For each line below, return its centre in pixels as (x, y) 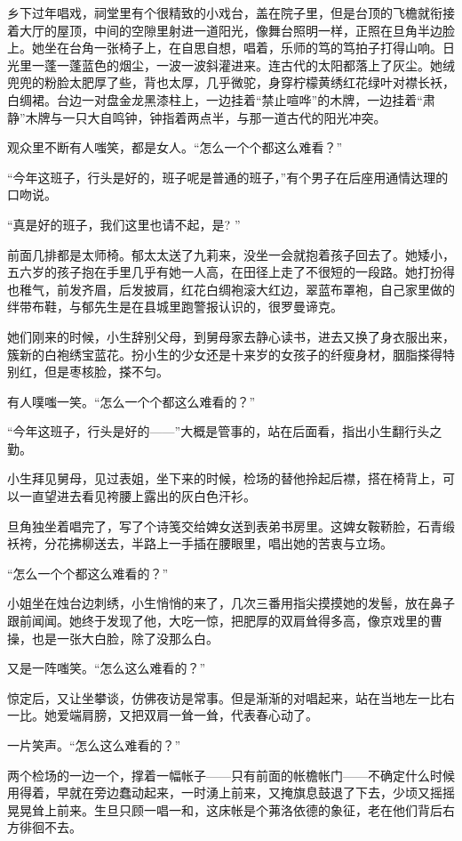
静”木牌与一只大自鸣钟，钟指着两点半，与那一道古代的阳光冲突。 (197, 117)
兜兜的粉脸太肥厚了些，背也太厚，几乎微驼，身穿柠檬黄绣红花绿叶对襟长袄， (231, 82)
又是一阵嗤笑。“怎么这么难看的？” (107, 668)
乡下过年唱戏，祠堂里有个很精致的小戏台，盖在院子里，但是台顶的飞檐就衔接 (231, 12)
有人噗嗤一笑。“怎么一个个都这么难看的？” (131, 401)
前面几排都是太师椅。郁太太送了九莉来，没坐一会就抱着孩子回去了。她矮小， (231, 254)
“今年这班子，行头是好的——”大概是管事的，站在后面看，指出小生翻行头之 (225, 431)
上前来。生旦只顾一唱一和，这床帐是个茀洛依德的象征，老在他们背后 (243, 809)
